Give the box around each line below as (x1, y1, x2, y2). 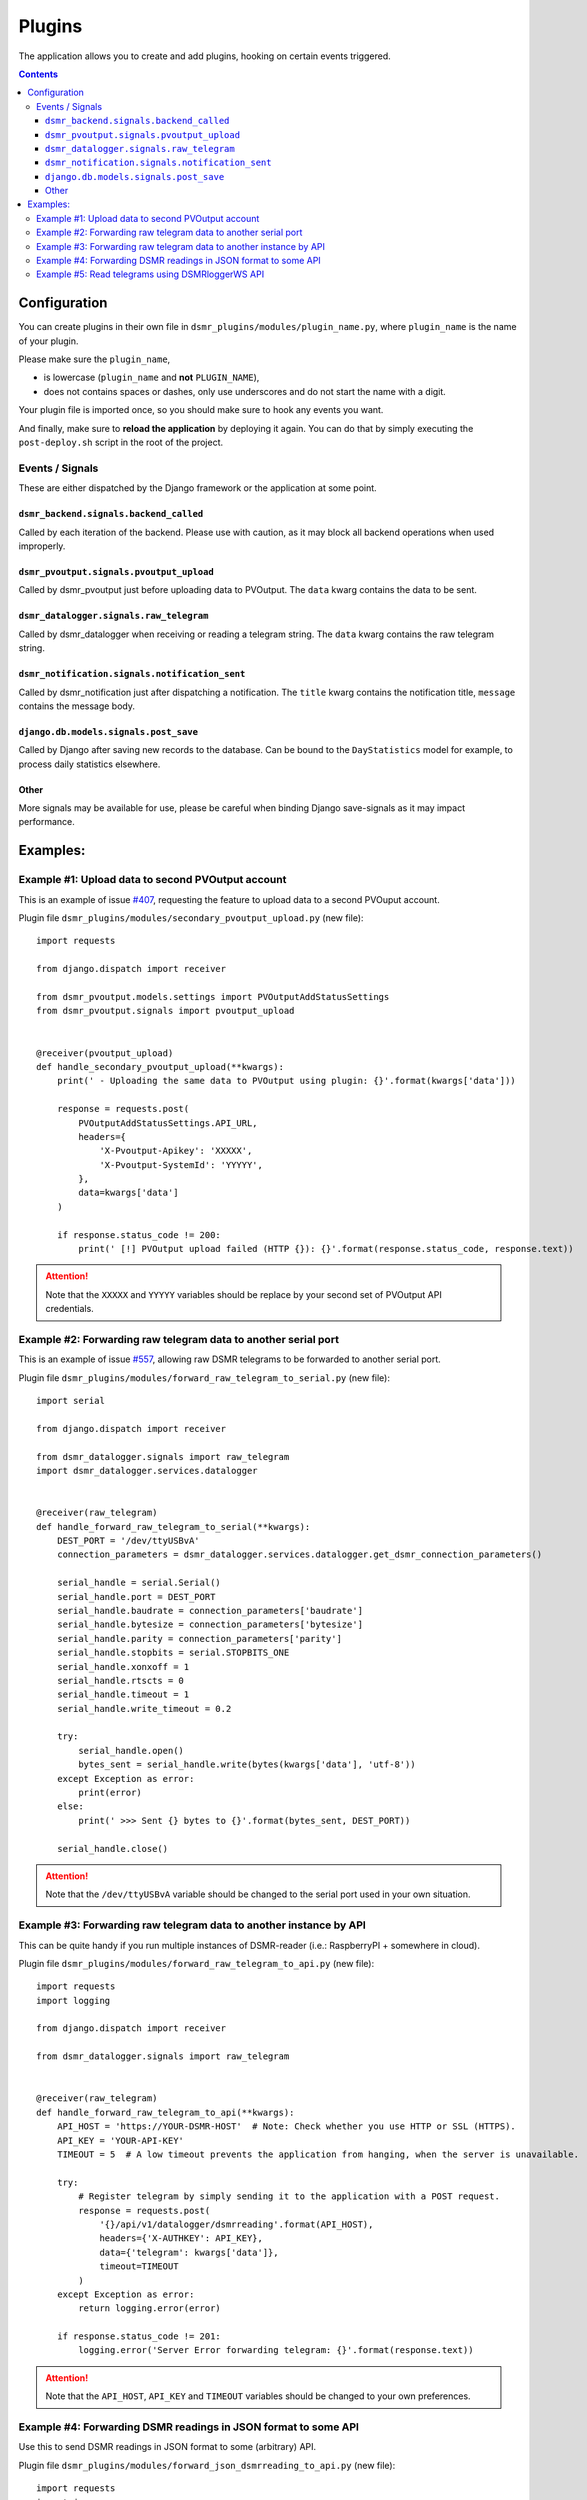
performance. (18, 816, 75, 828)
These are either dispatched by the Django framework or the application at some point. (18, 482, 377, 494)
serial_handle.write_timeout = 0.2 (56, 1703, 232, 1714)
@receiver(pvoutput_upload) (36, 1047, 174, 1059)
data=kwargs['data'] (78, 1187, 179, 1199)
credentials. (45, 1303, 94, 1315)
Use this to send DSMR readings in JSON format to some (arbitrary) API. (18, 2441, 317, 2453)
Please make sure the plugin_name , (18, 353, 171, 365)
